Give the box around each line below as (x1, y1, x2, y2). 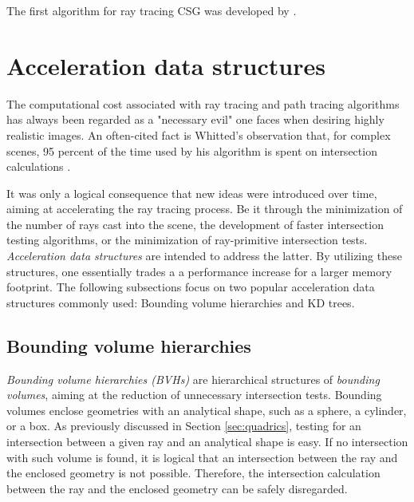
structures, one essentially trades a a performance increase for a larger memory (6, 263, 392, 279)
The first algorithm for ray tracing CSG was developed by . (6, 2, 297, 18)
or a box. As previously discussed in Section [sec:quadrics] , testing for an (6, 417, 361, 434)
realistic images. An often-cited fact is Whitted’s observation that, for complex (6, 126, 391, 143)
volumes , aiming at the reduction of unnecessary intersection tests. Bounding (6, 386, 382, 403)
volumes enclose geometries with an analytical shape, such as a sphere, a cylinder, (6, 401, 407, 418)
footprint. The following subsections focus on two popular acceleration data (6, 279, 375, 295)
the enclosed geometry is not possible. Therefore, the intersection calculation (6, 464, 380, 481)
